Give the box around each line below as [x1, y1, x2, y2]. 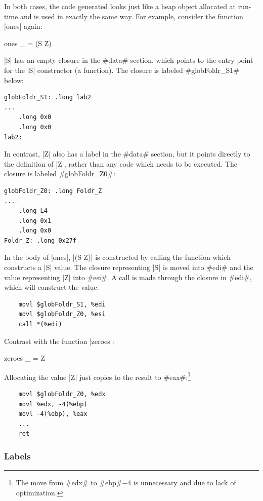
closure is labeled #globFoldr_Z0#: [4, 168, 115, 179]
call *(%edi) [18, 321, 62, 328]
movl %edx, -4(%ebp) [18, 400, 87, 408]
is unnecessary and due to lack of [133, 477, 236, 488]
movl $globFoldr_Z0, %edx [18, 391, 106, 398]
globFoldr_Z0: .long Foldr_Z [4, 187, 102, 195]
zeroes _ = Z [4, 353, 45, 363]
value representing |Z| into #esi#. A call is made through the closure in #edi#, [4, 272, 252, 282]
